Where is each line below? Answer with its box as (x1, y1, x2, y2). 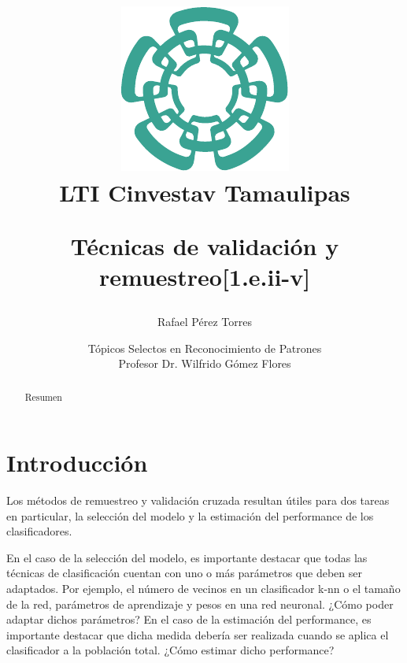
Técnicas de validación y (70, 229, 339, 261)
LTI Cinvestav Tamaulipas (59, 176, 350, 209)
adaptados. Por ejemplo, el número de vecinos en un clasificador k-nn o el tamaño (6, 580, 401, 597)
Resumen (24, 390, 62, 403)
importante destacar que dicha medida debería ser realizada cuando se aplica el (6, 626, 389, 643)
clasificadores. (6, 523, 72, 539)
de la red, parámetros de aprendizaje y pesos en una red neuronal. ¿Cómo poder (6, 595, 394, 612)
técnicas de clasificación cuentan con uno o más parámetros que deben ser (6, 565, 362, 581)
